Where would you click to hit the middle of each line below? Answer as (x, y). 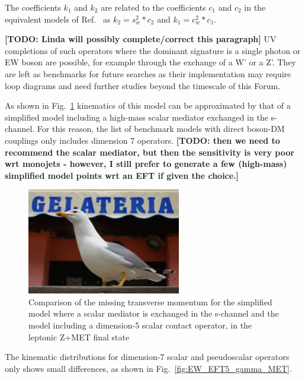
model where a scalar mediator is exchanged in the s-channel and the (154, 313)
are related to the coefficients (153, 7)
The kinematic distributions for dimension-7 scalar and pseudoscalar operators (147, 357)
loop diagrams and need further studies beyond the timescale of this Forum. (143, 85)
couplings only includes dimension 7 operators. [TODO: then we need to (142, 140)
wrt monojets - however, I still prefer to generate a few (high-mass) (146, 164)
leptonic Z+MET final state (79, 337)
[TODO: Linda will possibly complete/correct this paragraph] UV (141, 39)
